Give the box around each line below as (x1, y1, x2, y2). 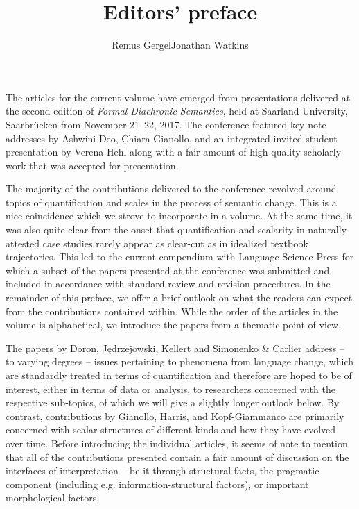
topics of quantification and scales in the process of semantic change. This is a (6, 194, 337, 209)
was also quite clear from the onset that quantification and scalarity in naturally (6, 222, 347, 237)
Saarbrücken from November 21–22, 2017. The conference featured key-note (6, 117, 326, 131)
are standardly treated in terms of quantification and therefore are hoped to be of (6, 368, 352, 382)
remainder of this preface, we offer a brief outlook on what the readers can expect (6, 290, 353, 305)
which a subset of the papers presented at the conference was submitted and (6, 262, 330, 277)
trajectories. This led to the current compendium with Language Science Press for (6, 249, 354, 264)
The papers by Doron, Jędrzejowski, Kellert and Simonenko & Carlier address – (6, 340, 345, 355)
